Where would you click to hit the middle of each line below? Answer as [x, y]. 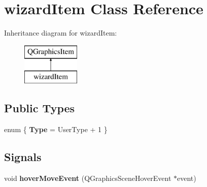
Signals [23, 157]
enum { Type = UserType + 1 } [56, 129]
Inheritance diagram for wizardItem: [61, 33]
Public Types [40, 108]
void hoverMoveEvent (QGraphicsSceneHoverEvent [88, 178]
